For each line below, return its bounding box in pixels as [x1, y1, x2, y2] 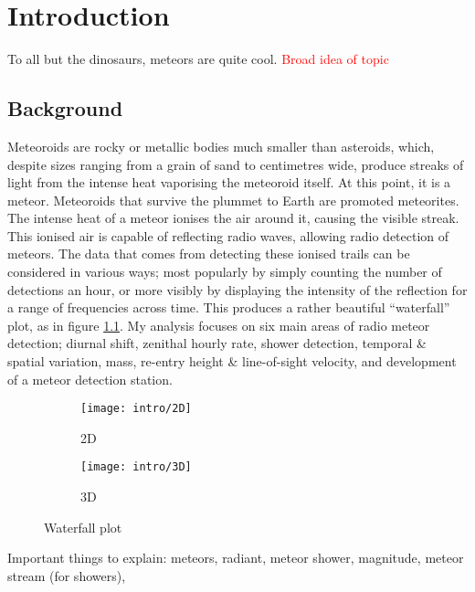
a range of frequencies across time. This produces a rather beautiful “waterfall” [7, 298, 450, 317]
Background [7, 94, 123, 122]
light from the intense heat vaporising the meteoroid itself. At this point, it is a [7, 173, 451, 192]
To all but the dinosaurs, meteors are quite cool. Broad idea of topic [7, 49, 389, 69]
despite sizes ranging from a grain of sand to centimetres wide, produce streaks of [7, 154, 464, 174]
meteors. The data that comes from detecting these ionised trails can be [7, 244, 410, 263]
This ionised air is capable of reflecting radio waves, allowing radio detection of [7, 226, 449, 245]
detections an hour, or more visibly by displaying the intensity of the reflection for [7, 280, 468, 299]
